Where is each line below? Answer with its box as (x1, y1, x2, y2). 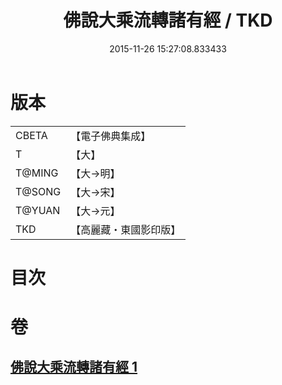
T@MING (15, 166, 59, 180)
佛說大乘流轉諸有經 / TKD (63, 9, 273, 32)
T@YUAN (15, 203, 61, 217)
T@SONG (15, 184, 62, 198)
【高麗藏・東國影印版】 (70, 222, 182, 236)
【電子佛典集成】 (70, 129, 152, 143)
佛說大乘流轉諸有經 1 (10, 359, 138, 376)
